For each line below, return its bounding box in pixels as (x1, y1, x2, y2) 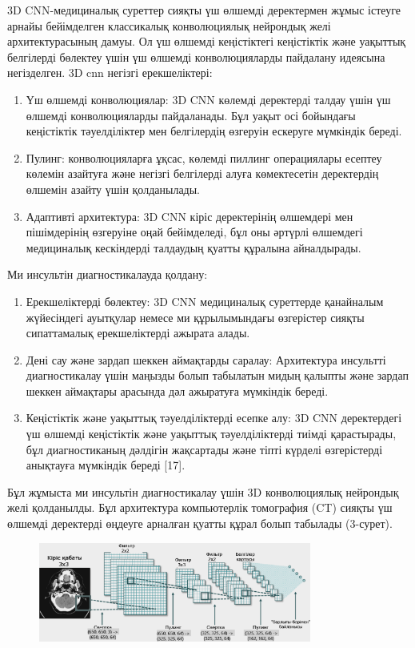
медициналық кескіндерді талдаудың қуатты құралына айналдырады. (26, 239, 361, 256)
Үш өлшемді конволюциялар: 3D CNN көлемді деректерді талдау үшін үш (26, 91, 391, 107)
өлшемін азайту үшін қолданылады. (26, 180, 201, 197)
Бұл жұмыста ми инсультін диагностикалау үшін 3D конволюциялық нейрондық (7, 483, 399, 500)
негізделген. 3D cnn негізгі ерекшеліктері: (7, 64, 213, 81)
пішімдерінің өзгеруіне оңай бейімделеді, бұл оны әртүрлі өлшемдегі (26, 223, 363, 240)
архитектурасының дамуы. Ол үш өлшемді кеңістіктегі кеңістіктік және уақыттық (7, 33, 406, 50)
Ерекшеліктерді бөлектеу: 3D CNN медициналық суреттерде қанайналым (26, 292, 384, 309)
